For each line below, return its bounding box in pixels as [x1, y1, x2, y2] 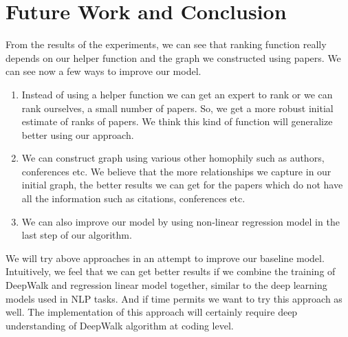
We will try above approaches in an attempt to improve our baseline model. [6, 250, 325, 265]
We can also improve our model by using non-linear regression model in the [21, 214, 340, 228]
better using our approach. [21, 127, 134, 142]
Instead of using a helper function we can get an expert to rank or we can [21, 87, 333, 101]
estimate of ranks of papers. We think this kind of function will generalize [21, 114, 333, 129]
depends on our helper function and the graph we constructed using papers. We [6, 50, 341, 65]
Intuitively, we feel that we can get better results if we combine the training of [6, 264, 336, 279]
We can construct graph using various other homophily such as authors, [21, 151, 325, 165]
